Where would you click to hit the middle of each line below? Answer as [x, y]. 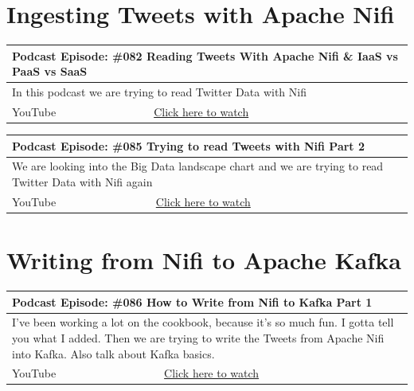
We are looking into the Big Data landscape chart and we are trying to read [198, 166]
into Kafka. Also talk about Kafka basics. [113, 353]
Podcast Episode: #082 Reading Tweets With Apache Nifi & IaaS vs [205, 55]
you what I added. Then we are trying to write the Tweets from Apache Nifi [198, 337]
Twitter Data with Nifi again [82, 181]
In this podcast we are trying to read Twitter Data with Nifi [159, 92]
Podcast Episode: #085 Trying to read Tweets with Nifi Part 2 [189, 145]
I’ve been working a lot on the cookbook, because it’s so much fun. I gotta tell [203, 322]
